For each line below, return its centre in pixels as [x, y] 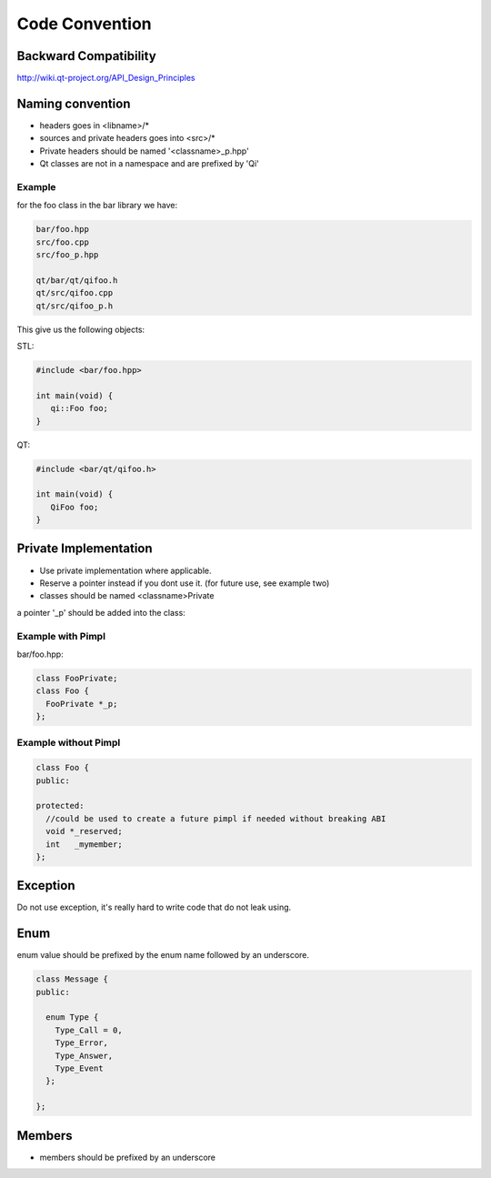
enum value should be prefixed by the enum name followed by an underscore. [163, 955]
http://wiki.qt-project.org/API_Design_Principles [106, 78]
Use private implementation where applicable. [126, 570]
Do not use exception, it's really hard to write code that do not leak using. [154, 907]
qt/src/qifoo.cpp [75, 293]
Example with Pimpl [61, 636]
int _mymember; [84, 844]
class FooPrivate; [77, 678]
